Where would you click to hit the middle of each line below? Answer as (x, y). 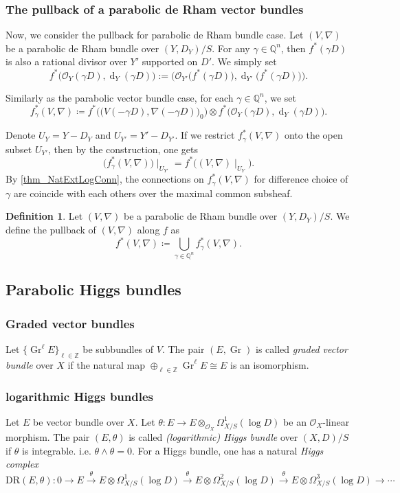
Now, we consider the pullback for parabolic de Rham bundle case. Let (155, 35)
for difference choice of (301, 179)
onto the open (313, 135)
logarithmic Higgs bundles (79, 396)
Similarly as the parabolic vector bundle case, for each (120, 97)
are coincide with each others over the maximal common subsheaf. (153, 193)
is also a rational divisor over (66, 61)
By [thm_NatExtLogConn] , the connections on (105, 179)
